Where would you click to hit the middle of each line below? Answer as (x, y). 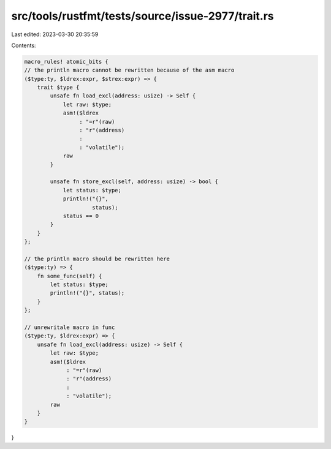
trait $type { (58, 88)
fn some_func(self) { (70, 276)
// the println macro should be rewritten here (97, 258)
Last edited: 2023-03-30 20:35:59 (55, 34)
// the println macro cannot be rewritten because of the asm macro (129, 70)
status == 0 (81, 216)
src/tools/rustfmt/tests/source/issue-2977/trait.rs (143, 16)
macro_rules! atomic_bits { (66, 62)
